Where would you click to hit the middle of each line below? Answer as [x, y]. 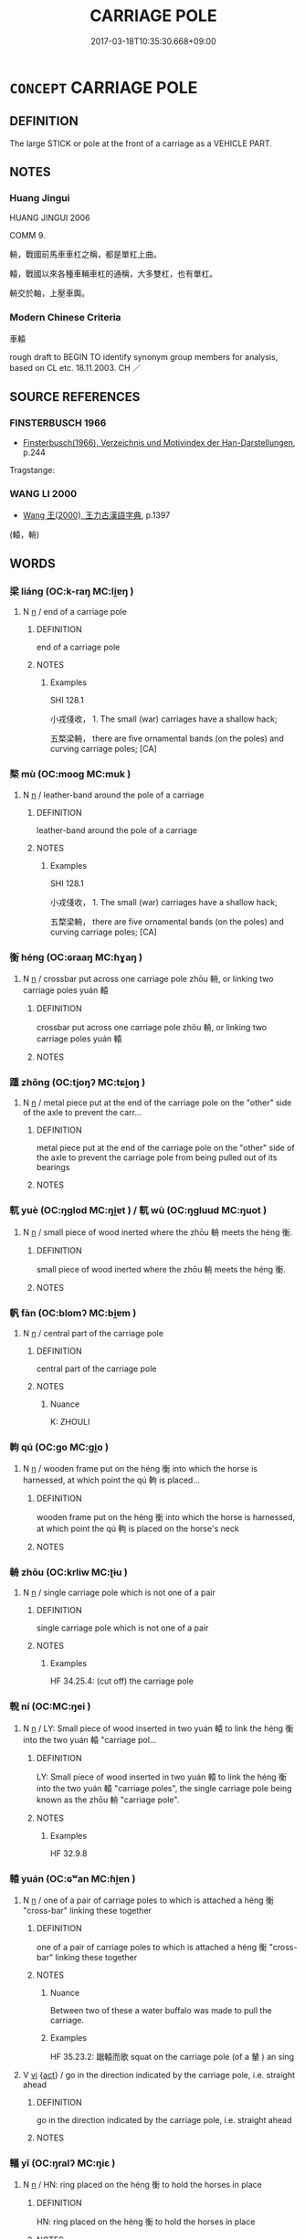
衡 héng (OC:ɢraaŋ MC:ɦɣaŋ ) [76, 957]
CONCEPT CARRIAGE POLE [104, 87]
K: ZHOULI [70, 1421]
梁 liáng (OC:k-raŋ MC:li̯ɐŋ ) [72, 592]
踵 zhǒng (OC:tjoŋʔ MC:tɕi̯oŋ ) [78, 1082]
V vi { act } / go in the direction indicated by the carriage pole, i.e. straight [158, 2075]
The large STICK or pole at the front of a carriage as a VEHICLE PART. [141, 143]
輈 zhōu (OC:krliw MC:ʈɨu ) [68, 1572]
